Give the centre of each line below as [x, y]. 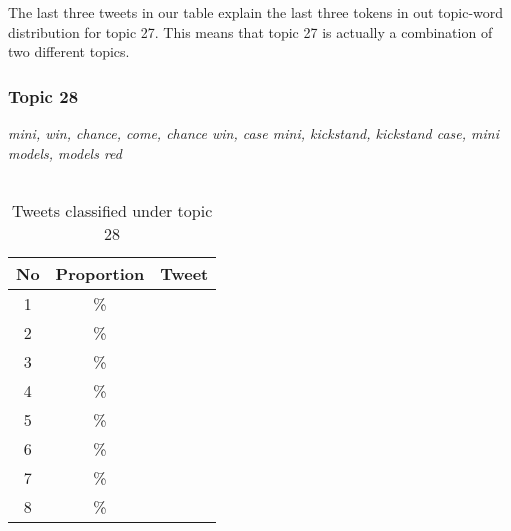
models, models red [65, 152]
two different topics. [69, 51]
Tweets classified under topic [112, 210]
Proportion [100, 273]
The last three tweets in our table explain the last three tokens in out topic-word [256, 12]
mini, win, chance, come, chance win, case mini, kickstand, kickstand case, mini [253, 133]
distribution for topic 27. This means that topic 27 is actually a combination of [250, 31]
